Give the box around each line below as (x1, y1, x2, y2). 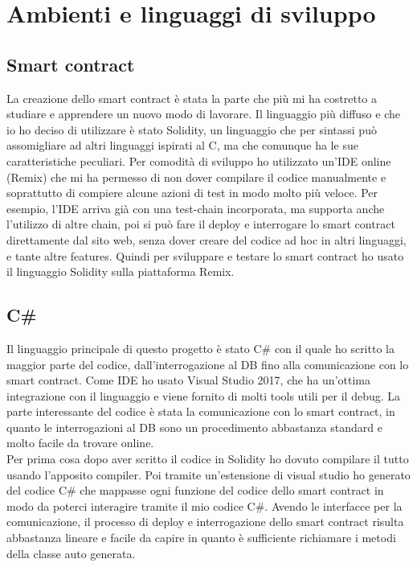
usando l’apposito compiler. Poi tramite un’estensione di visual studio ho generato (6, 466, 411, 483)
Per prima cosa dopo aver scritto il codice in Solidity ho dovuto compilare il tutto (6, 450, 409, 467)
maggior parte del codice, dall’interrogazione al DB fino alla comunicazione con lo (6, 355, 409, 372)
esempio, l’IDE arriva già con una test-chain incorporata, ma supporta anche (6, 199, 385, 216)
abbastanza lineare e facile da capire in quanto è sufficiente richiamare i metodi (6, 529, 396, 546)
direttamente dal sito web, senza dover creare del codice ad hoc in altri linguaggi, (6, 231, 407, 248)
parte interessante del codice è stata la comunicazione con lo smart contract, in (6, 403, 395, 420)
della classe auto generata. (6, 544, 136, 561)
